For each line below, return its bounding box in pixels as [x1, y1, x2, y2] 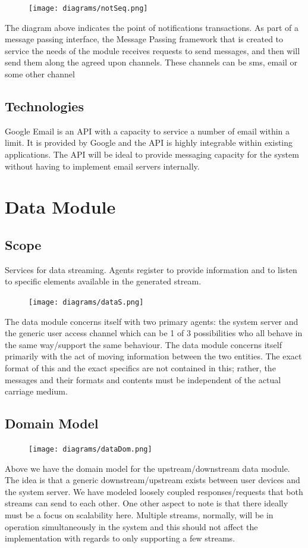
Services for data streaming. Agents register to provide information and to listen [5, 263, 297, 275]
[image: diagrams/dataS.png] [29, 298, 144, 306]
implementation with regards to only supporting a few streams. [5, 532, 235, 544]
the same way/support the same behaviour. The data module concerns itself [5, 338, 282, 350]
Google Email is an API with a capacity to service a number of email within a [5, 124, 290, 137]
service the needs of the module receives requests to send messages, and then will [5, 44, 300, 57]
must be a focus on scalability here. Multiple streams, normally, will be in [5, 509, 274, 521]
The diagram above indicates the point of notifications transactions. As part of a [5, 21, 299, 33]
